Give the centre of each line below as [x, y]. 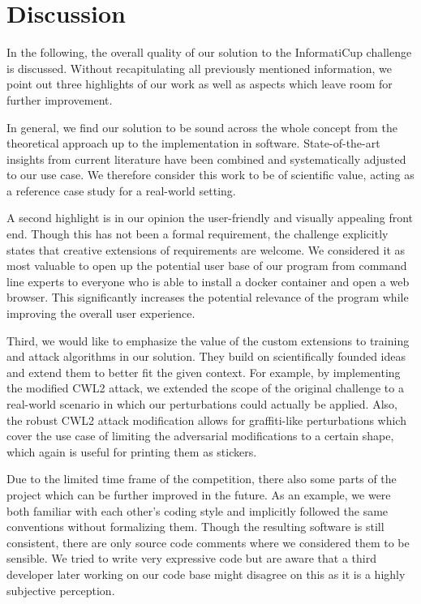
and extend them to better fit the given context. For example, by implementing [204, 372]
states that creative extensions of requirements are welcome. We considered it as [206, 249]
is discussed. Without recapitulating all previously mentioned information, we [199, 68]
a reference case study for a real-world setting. [121, 190]
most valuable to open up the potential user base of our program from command [207, 266]
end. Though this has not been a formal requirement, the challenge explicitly [198, 234]
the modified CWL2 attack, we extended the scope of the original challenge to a [205, 388]
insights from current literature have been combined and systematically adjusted [206, 158]
